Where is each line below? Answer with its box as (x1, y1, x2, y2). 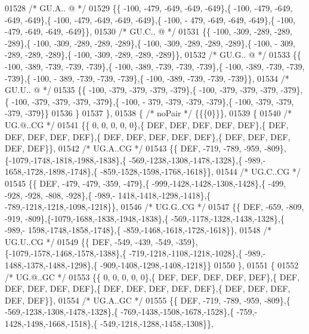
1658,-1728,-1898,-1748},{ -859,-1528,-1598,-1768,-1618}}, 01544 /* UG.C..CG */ (5, 165, 301, 178)
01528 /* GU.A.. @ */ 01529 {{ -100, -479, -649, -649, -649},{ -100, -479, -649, (5, 2, 293, 14)
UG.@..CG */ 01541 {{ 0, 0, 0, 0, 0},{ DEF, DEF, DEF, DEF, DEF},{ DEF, (5, 118, 289, 131)
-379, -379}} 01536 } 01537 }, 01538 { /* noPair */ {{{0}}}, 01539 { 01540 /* (5, 107, 292, 119)
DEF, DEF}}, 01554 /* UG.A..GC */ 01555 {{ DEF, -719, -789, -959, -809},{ (5, 293, 291, 306)
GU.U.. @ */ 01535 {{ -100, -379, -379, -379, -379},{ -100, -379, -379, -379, (5, 83, 279, 96)
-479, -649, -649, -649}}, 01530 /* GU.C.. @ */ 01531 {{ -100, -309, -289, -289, (5, 25, 292, 38)
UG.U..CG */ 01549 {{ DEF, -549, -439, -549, (5, 235, 174, 248)
